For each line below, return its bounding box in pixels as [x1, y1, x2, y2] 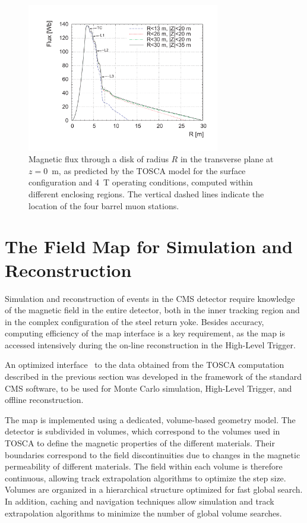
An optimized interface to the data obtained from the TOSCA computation [5, 358, 284, 371]
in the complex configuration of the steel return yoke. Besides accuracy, [5, 315, 264, 327]
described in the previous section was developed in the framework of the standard [5, 370, 302, 383]
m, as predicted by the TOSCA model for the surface [52, 164, 246, 177]
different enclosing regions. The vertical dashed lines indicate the [29, 188, 264, 200]
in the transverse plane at [180, 153, 274, 165]
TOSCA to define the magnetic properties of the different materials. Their [5, 437, 275, 449]
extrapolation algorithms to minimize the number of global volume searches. [5, 506, 282, 519]
